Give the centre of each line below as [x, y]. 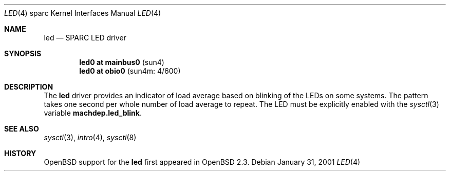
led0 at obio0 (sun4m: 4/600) [130, 71]
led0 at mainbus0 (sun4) [122, 62]
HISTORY [20, 153]
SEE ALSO [22, 129]
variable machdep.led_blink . [93, 113]
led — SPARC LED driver [85, 38]
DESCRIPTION [29, 87]
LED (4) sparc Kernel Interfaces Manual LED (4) [83, 13]
